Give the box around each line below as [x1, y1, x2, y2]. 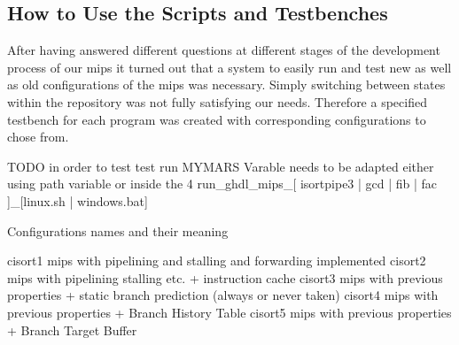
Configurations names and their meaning [7, 221, 229, 240]
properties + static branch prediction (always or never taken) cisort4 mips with [7, 286, 439, 304]
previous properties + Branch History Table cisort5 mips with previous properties [7, 303, 452, 321]
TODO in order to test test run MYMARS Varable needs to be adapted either [7, 157, 434, 175]
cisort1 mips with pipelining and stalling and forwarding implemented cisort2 [7, 251, 426, 270]
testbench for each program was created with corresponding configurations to [7, 110, 426, 128]
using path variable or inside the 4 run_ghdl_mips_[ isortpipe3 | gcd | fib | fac [7, 174, 438, 193]
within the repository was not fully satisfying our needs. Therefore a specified [7, 92, 427, 111]
